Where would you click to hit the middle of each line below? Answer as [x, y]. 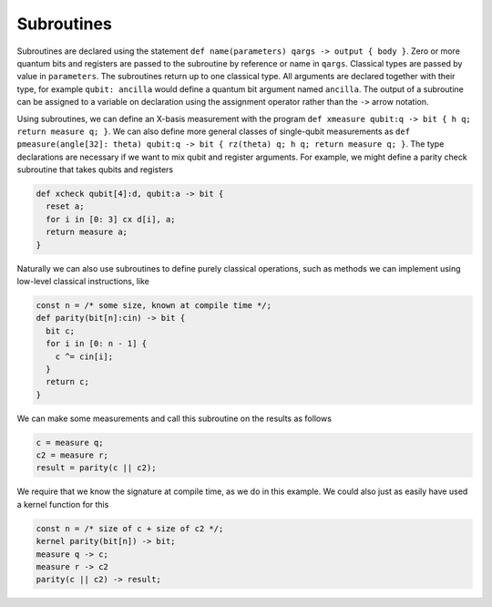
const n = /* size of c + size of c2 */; [130, 528]
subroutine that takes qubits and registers [95, 170]
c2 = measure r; [72, 455]
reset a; [65, 206]
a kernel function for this [63, 504]
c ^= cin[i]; [84, 356]
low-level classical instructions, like [83, 281]
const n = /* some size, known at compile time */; [154, 305]
